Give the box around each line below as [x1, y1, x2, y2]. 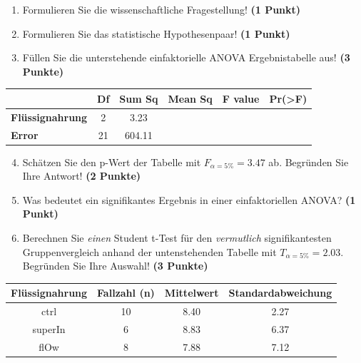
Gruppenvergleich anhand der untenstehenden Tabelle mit [22, 244, 277, 259]
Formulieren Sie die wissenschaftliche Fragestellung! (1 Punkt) [22, 2, 301, 16]
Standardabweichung [228, 285, 332, 300]
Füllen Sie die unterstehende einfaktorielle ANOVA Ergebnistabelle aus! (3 [22, 50, 350, 65]
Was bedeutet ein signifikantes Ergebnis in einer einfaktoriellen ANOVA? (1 [22, 192, 356, 207]
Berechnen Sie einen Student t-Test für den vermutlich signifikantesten [22, 230, 332, 245]
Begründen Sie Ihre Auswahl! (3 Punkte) [22, 258, 208, 273]
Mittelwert [164, 285, 219, 300]
